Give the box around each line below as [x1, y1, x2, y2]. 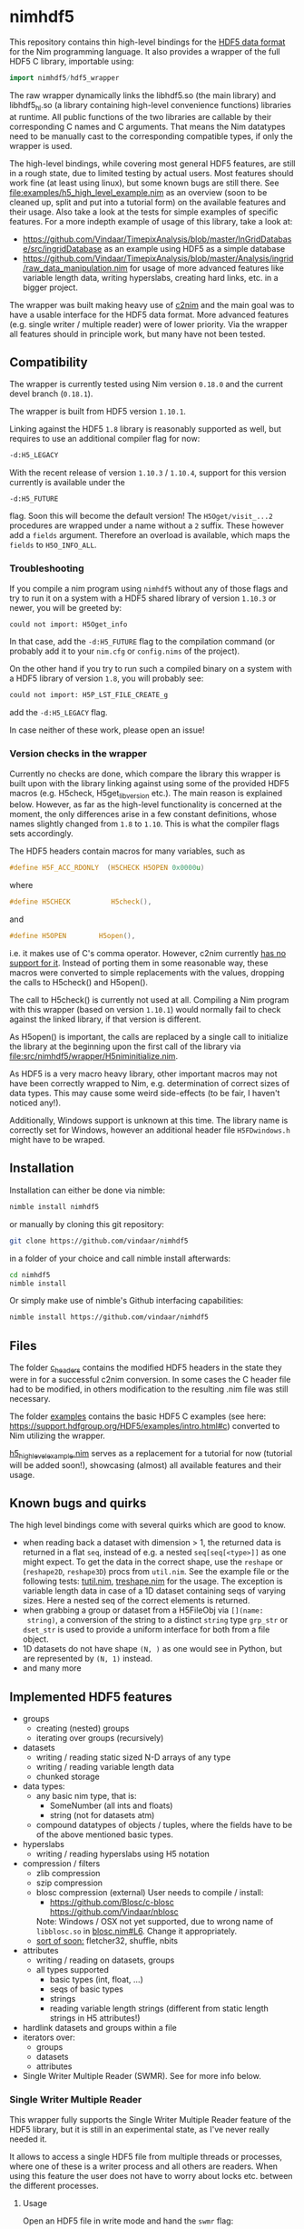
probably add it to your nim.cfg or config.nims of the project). [9, 645, 240, 656]
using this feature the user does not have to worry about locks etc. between [9, 2170, 293, 2181]
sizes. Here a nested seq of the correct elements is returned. [22, 1595, 250, 1606]
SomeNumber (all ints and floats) [49, 1800, 173, 1811]
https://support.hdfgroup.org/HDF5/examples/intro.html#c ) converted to [9, 1420, 280, 1431]
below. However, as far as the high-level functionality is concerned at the [9, 799, 283, 810]
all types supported [35, 1964, 109, 1975]
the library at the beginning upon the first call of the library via [9, 1041, 241, 1052]
